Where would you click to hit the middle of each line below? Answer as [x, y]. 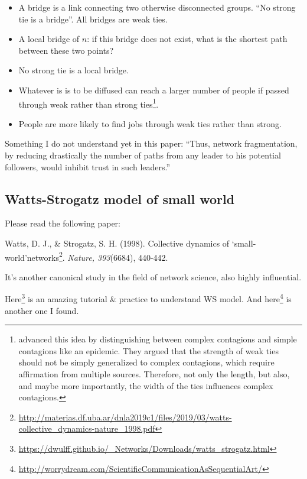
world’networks [32, 257]
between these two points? [66, 50]
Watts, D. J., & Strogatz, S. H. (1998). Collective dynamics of [117, 243]
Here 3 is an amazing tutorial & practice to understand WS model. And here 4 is [148, 298]
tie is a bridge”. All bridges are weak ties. [93, 19]
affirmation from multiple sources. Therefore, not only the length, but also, [154, 374]
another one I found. [42, 310]
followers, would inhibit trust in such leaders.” [88, 166]
